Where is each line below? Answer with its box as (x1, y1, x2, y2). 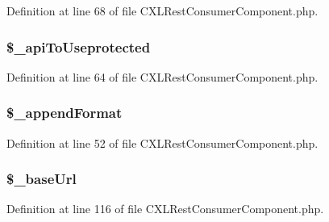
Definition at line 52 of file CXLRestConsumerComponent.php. (6, 134, 319, 151)
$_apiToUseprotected (6, 36, 151, 57)
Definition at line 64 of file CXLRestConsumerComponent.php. (6, 68, 319, 85)
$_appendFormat (6, 103, 123, 123)
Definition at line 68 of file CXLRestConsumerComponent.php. (6, 2, 319, 19)
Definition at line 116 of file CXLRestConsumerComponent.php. (6, 200, 324, 217)
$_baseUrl (6, 169, 77, 189)
